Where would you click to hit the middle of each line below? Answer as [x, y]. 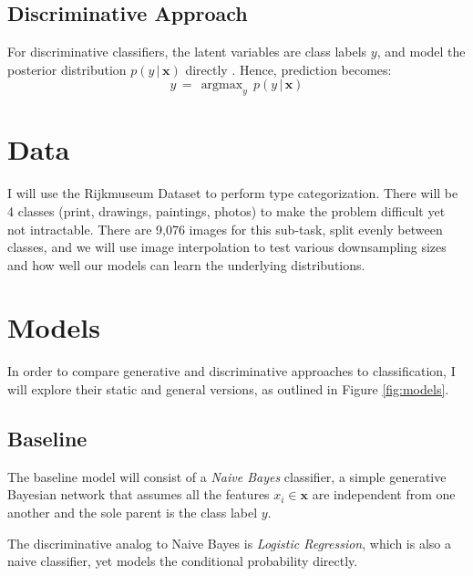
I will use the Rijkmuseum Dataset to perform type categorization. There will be [233, 193]
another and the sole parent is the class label [133, 512]
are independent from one [384, 494]
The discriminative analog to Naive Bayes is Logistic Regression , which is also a [229, 543]
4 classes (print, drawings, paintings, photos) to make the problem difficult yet [226, 210]
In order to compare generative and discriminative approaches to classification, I [231, 371]
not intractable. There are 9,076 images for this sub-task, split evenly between [225, 229]
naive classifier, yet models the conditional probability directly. [183, 561]
